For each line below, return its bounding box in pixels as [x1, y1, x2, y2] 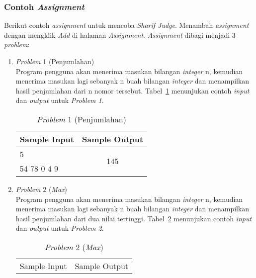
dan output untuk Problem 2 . [15, 223, 104, 233]
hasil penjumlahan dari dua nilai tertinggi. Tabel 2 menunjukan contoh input [15, 213, 252, 223]
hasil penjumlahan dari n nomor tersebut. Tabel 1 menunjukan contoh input [15, 85, 250, 95]
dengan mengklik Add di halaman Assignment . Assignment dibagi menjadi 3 [4, 29, 236, 40]
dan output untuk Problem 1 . [15, 95, 104, 105]
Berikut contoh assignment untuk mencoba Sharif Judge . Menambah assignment [4, 20, 249, 30]
